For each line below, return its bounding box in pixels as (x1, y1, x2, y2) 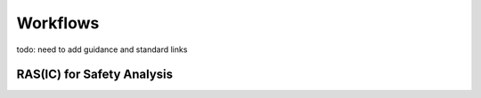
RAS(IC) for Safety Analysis (16, 67, 174, 82)
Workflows (16, 13, 100, 33)
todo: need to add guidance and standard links (16, 44, 188, 55)
